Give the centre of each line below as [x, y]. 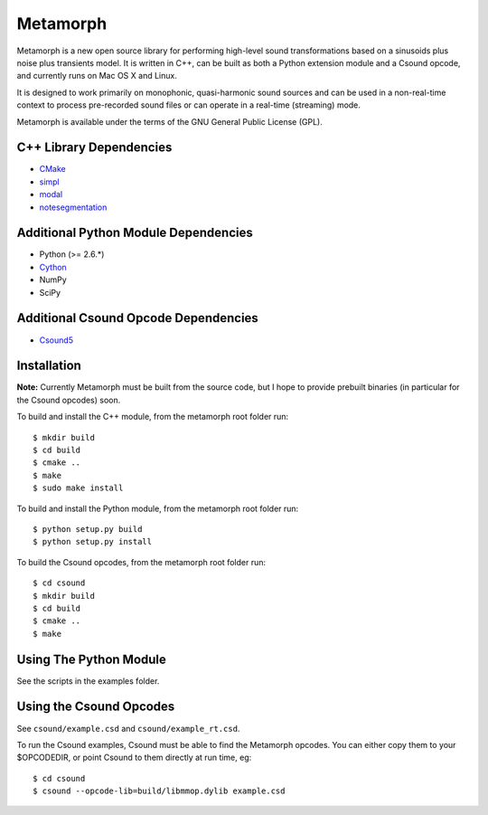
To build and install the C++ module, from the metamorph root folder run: [153, 417]
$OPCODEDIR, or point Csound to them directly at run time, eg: [134, 758]
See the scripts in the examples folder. [88, 681]
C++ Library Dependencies [94, 148]
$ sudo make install [78, 488]
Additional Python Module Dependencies [135, 233]
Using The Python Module [92, 659]
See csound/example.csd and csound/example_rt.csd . [128, 728]
